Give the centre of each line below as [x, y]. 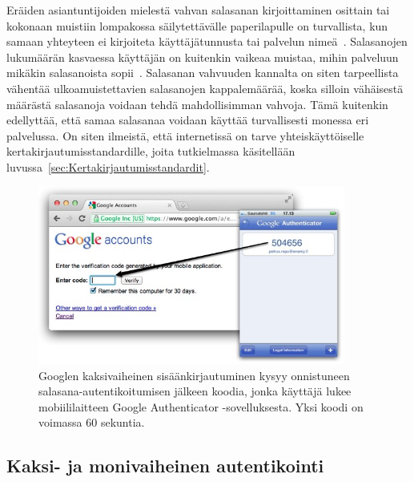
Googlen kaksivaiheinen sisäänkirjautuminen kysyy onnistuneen [194, 375]
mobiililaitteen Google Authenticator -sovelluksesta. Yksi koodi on [201, 406]
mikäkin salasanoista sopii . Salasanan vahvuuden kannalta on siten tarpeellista [203, 73]
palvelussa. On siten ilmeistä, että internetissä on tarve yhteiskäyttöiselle [185, 135]
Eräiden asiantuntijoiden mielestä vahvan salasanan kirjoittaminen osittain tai [198, 10]
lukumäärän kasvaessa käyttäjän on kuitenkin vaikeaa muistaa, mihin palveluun [203, 57]
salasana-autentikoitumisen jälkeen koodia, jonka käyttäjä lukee [195, 391]
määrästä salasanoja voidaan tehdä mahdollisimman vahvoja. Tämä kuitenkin [197, 104]
